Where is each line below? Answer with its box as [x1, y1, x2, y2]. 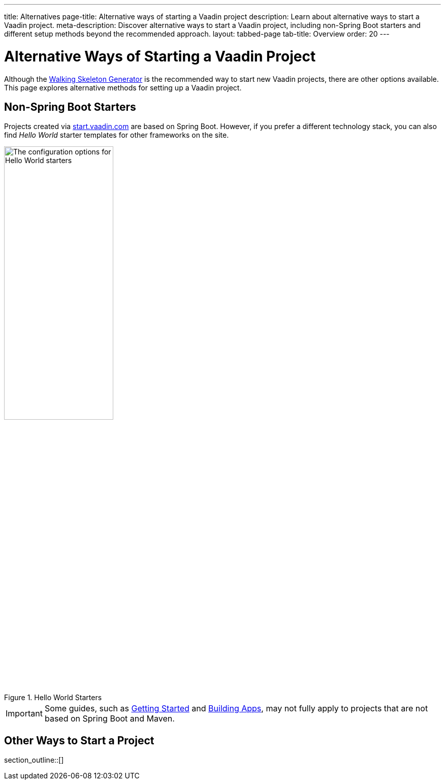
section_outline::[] [4, 756, 64, 765]
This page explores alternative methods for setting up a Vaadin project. [4, 83, 242, 92]
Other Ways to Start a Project [4, 734, 154, 747]
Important [6, 708, 43, 719]
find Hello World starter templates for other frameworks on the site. [4, 131, 229, 140]
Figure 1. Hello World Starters [4, 693, 102, 702]
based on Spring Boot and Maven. [44, 713, 175, 724]
